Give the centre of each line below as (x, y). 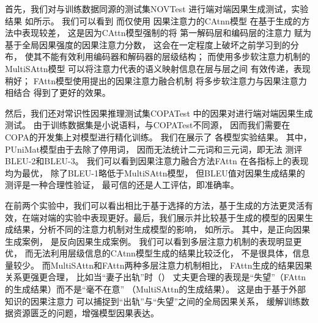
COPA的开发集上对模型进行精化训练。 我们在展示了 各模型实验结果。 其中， (158, 136)
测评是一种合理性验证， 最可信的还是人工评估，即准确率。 (122, 185)
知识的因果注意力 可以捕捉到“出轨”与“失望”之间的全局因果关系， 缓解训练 (153, 301)
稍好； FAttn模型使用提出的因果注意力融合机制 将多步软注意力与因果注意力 (156, 80)
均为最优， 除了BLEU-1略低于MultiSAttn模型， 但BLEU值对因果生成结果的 (155, 172)
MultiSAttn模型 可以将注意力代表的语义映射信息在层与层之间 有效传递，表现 (158, 68)
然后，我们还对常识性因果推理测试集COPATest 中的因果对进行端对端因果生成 (159, 113)
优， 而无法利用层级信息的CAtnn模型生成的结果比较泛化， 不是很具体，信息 (157, 253)
